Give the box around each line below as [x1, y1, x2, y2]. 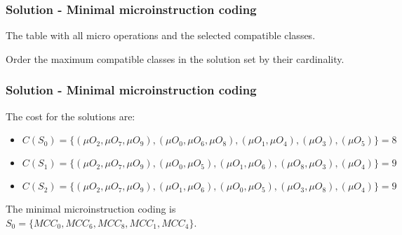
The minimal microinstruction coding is [6, 201, 176, 216]
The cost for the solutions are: [6, 108, 135, 123]
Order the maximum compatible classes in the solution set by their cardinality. [6, 51, 344, 66]
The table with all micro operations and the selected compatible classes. [6, 28, 316, 43]
